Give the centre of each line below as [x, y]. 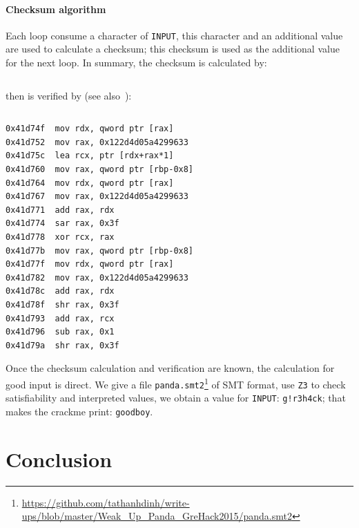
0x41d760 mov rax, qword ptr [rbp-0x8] [100, 170]
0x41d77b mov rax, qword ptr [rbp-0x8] [100, 251]
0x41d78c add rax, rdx [60, 291]
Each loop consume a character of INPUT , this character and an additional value [174, 35]
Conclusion [59, 459]
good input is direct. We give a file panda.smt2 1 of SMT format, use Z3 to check [176, 383]
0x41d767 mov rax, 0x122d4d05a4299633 [97, 197]
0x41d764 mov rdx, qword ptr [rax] [90, 183]
